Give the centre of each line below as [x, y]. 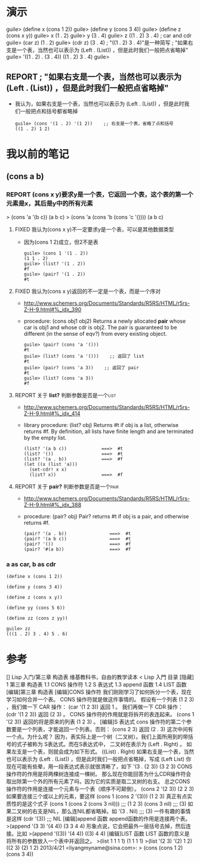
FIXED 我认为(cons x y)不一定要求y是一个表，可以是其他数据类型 [94, 229]
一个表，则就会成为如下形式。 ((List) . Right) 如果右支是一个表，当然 [110, 751]
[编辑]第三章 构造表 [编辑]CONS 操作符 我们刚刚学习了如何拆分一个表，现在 [99, 692]
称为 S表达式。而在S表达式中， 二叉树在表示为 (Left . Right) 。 [109, 744]
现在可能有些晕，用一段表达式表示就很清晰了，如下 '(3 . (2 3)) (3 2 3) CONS [99, 766]
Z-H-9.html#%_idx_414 [52, 413]
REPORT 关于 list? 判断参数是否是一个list [65, 395]
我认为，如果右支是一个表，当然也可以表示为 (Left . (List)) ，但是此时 [99, 103]
